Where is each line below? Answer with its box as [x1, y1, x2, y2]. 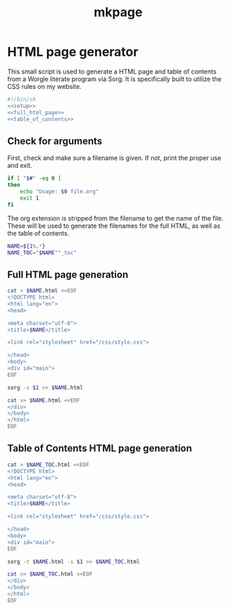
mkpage [94, 4, 143, 20]
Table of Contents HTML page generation [7, 442, 192, 455]
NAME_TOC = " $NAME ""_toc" [7, 249, 77, 256]
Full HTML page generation [7, 269, 129, 281]
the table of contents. [7, 228, 70, 237]
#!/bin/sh [7, 96, 37, 103]
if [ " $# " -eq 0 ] [7, 175, 61, 182]
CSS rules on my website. [7, 82, 82, 90]
